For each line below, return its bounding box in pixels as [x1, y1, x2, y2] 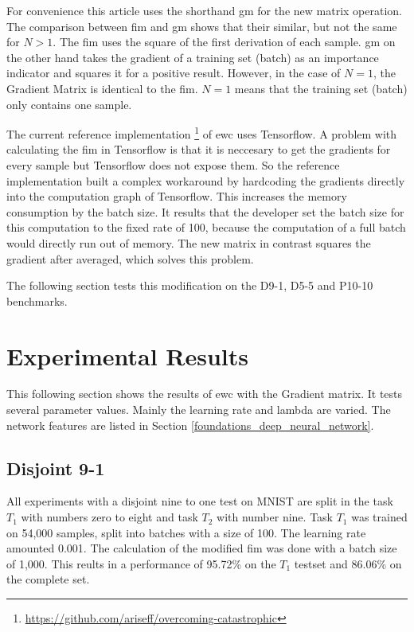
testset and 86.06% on [294, 555, 402, 572]
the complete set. [6, 571, 90, 587]
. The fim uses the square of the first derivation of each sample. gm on [53, 33, 396, 50]
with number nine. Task [217, 509, 333, 525]
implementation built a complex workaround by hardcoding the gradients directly [6, 172, 405, 189]
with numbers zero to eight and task [21, 509, 198, 525]
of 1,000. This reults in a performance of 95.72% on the [6, 555, 276, 572]
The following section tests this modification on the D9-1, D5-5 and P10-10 [6, 277, 373, 294]
